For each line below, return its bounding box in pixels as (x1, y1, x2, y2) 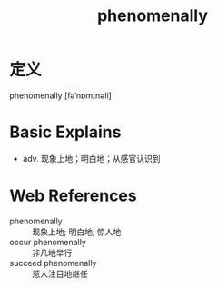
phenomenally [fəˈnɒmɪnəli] (9, 90, 112, 101)
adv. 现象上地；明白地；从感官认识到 (22, 153, 161, 164)
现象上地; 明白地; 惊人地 (32, 226, 122, 237)
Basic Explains (9, 122, 122, 143)
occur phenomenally (9, 236, 86, 247)
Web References (9, 185, 138, 206)
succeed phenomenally (9, 257, 97, 268)
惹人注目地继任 (32, 268, 88, 279)
